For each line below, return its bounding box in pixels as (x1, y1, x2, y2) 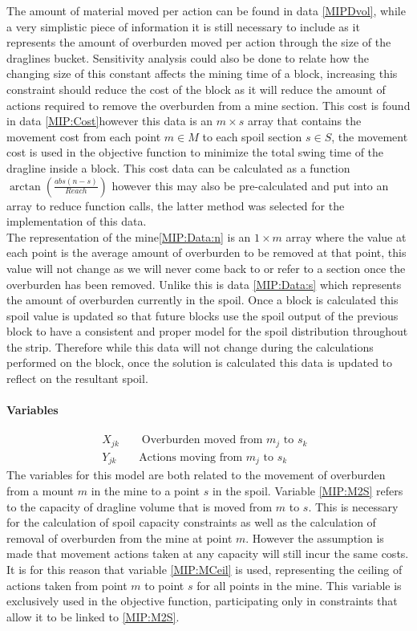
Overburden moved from (141, 434, 263, 446)
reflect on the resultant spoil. (6, 370, 148, 387)
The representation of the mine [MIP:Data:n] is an (6, 228, 251, 245)
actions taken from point (6, 576, 128, 593)
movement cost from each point (6, 128, 161, 145)
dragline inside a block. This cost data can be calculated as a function (6, 159, 350, 176)
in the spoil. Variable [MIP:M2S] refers (212, 482, 403, 499)
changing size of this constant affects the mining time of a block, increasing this (6, 65, 398, 82)
